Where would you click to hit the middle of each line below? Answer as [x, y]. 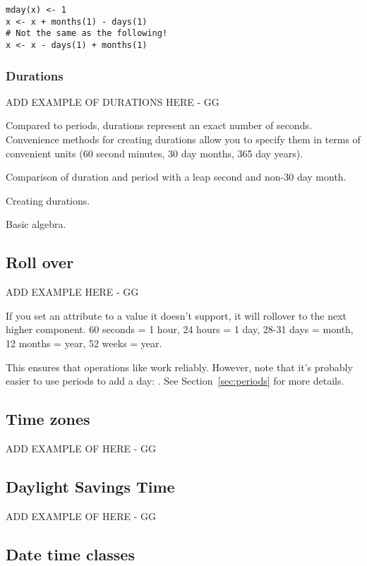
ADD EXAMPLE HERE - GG [72, 292]
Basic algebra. [36, 224]
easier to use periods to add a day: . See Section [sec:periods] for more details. [175, 381]
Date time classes [70, 554]
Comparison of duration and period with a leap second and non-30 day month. [176, 177]
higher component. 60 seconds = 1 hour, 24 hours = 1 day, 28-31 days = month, [180, 329]
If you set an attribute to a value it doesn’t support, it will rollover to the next [176, 315]
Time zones [48, 419]
